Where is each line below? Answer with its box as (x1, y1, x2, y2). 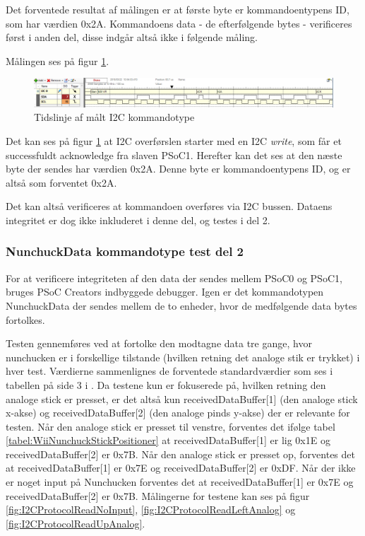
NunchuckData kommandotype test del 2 (6, 243, 244, 260)
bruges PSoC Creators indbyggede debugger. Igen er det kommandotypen (6, 284, 324, 299)
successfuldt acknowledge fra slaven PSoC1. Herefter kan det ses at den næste (6, 147, 342, 162)
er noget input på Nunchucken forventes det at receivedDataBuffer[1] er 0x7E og (6, 474, 354, 489)
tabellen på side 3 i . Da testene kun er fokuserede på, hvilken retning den (6, 377, 326, 392)
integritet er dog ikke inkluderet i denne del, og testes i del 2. (6, 212, 270, 227)
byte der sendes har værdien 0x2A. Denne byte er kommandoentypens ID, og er (6, 161, 351, 176)
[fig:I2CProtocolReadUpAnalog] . (6, 515, 145, 530)
